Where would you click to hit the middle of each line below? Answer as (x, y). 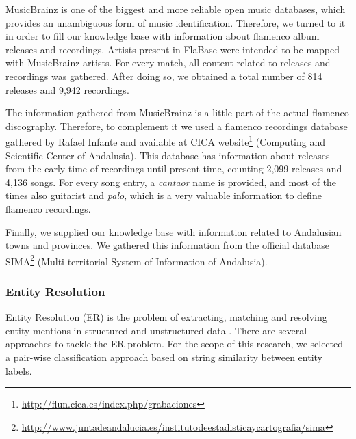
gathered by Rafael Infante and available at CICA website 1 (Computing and (166, 141)
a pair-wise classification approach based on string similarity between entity (164, 357)
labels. (19, 370)
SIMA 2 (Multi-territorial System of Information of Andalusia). (137, 260)
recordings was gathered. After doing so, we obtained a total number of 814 (164, 76)
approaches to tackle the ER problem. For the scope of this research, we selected (175, 344)
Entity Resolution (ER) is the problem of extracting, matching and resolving (166, 317)
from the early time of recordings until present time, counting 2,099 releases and (174, 169)
